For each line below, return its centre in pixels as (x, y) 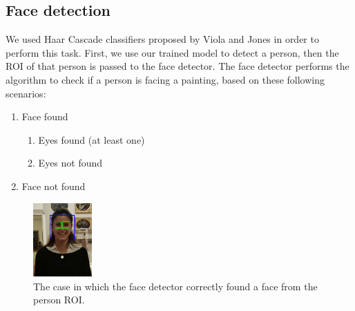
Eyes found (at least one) (92, 139)
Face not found (54, 186)
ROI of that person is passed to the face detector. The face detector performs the (177, 66)
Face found (45, 116)
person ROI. (59, 300)
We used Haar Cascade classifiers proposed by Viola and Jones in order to (162, 39)
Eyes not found (70, 163)
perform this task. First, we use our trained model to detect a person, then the (172, 52)
